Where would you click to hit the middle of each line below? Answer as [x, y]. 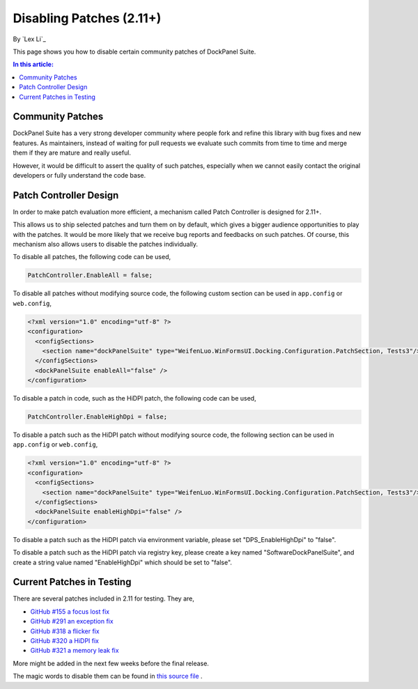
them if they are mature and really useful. [72, 153]
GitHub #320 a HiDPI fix [64, 641]
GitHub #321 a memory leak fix [75, 651]
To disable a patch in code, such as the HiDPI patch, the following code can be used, [135, 398]
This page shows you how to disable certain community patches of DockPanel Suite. [134, 52]
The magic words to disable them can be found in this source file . [108, 676]
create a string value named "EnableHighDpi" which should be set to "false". [123, 562]
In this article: [33, 64]
